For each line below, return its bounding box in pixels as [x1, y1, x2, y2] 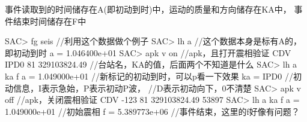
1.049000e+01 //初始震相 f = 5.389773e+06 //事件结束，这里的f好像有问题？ [5, 105, 300, 117]
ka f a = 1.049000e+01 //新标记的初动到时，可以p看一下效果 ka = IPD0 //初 [5, 69, 302, 82]
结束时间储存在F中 [13, 14, 87, 27]
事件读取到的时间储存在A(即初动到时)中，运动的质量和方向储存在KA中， [5, 3, 291, 15]
